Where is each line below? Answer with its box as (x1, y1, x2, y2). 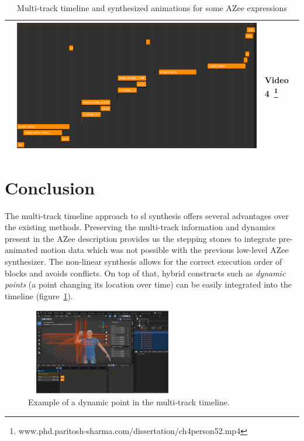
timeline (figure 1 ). (5, 289, 73, 302)
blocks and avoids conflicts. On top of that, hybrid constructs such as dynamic (5, 266, 286, 279)
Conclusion (5, 175, 95, 199)
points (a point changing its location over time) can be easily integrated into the (5, 278, 292, 290)
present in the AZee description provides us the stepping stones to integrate (5, 232, 276, 244)
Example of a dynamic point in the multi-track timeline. (28, 396, 230, 408)
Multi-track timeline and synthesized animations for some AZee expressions (17, 2, 287, 13)
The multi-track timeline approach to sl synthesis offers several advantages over (5, 209, 289, 221)
